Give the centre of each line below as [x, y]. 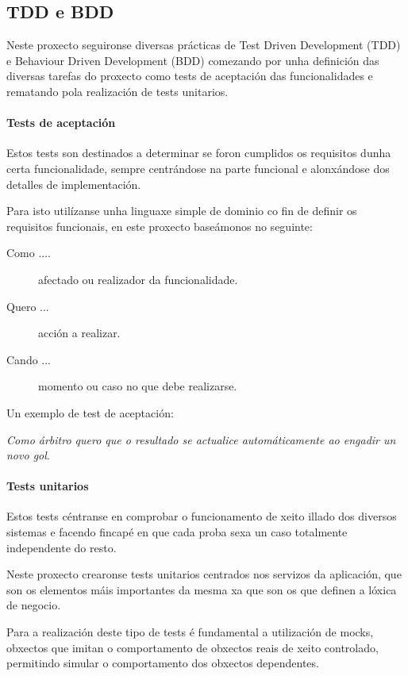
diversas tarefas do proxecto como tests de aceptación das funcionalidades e [190, 76]
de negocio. [34, 605]
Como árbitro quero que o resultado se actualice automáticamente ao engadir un [201, 439]
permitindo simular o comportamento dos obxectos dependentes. [163, 663]
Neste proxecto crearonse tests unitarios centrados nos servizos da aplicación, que [204, 574]
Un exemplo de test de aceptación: [90, 412]
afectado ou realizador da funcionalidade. [138, 279]
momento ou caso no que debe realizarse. [138, 386]
